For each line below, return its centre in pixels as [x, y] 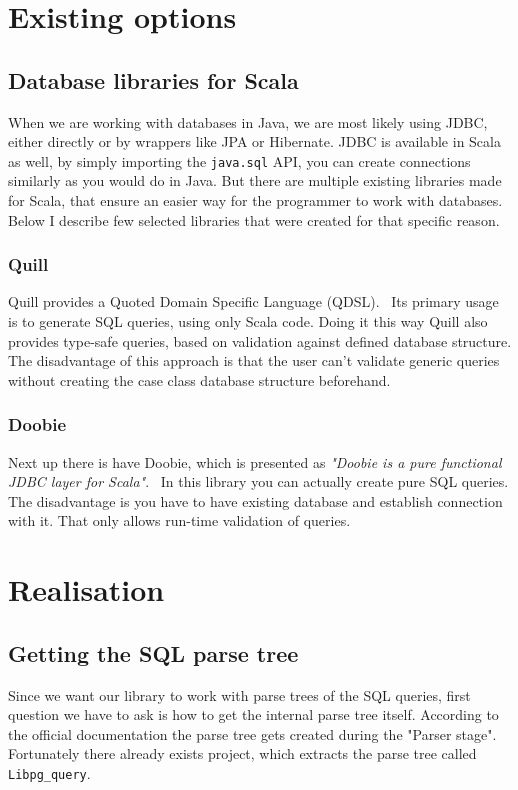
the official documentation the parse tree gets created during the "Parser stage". [252, 733]
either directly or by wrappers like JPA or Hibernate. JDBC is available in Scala [254, 141]
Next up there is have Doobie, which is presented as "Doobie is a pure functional [255, 461]
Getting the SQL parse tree [153, 652]
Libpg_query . [49, 772]
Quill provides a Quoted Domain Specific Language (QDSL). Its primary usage [253, 301]
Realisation [86, 589]
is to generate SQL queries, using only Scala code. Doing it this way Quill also [248, 321]
